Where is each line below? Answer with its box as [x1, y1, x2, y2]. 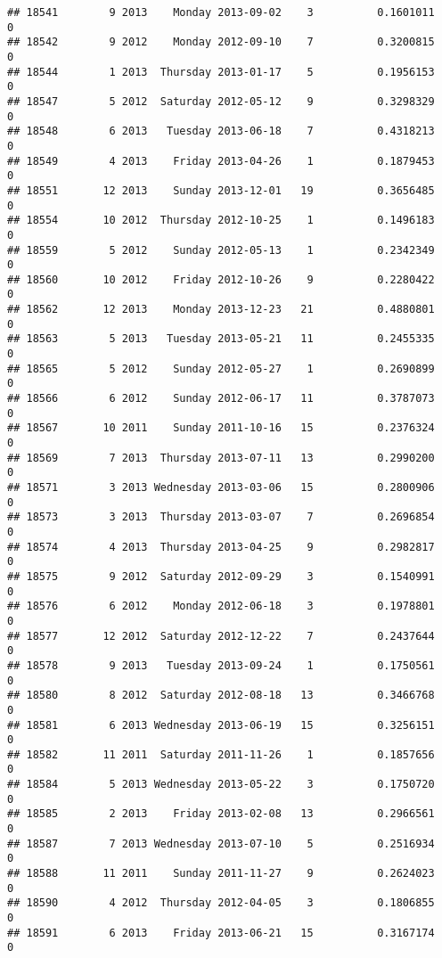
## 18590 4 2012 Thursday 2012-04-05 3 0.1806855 [7, 897, 435, 910]
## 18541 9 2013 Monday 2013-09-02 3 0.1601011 [7, 6, 435, 19]
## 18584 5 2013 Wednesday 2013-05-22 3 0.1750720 [7, 778, 435, 791]
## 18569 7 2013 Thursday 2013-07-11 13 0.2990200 [7, 451, 435, 464]
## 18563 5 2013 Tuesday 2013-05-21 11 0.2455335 [7, 332, 435, 346]
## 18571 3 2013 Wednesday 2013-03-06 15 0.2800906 [7, 481, 435, 494]
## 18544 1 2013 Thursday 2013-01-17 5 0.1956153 [7, 65, 435, 78]
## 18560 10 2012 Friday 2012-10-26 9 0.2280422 [7, 273, 435, 286]
